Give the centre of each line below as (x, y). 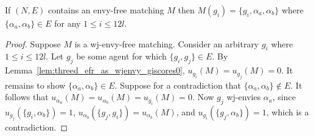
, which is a (288, 111)
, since (284, 97)
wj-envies (244, 97)
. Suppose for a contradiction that (178, 85)
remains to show (35, 85)
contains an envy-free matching (106, 10)
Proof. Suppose (33, 43)
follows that (27, 97)
